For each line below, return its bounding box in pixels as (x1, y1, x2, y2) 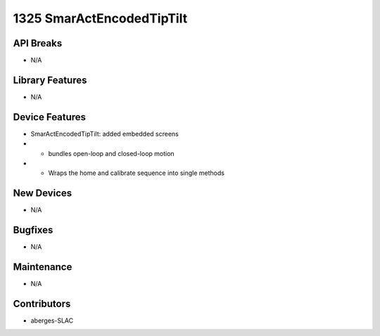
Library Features (13, 74, 87, 86)
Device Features (13, 111, 87, 123)
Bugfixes (13, 224, 53, 236)
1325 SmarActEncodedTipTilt (13, 11, 188, 26)
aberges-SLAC (30, 316, 74, 325)
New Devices (13, 187, 72, 200)
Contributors (13, 297, 71, 309)
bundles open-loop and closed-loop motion (48, 149, 175, 157)
